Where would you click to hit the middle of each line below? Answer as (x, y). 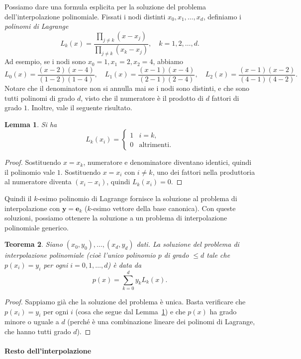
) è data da (125, 265)
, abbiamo (168, 61)
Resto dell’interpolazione (48, 351)
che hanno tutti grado (38, 331)
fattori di (225, 98)
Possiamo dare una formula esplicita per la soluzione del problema (105, 6)
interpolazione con (32, 208)
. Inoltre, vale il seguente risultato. (80, 108)
